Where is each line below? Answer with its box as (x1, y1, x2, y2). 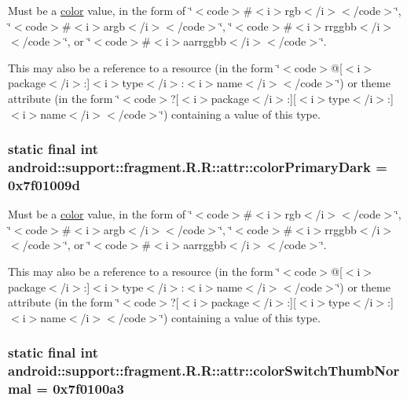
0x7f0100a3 (53, 379, 124, 398)
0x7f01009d (8, 174, 80, 194)
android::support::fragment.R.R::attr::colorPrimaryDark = (8, 157, 387, 176)
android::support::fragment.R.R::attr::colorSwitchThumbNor (8, 361, 400, 380)
